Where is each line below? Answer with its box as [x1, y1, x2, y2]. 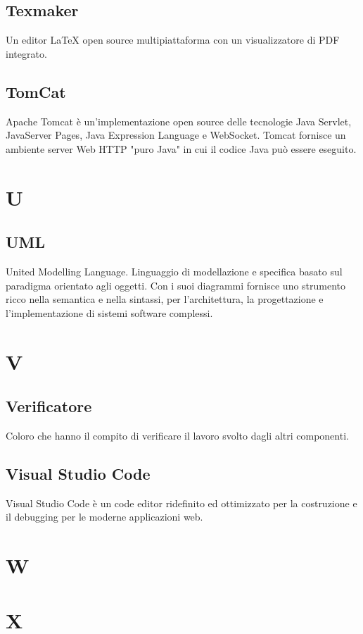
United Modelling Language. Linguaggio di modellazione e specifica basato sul [6, 263, 343, 278]
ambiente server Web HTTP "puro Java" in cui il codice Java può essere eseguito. [6, 141, 357, 156]
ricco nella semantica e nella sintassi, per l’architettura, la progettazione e [6, 292, 324, 306]
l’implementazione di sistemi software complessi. [6, 305, 213, 320]
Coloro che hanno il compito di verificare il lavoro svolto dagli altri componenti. [6, 428, 349, 442]
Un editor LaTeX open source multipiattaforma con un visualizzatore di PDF [6, 32, 340, 47]
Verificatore [6, 395, 92, 417]
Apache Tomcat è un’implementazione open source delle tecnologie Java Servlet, [6, 113, 352, 128]
